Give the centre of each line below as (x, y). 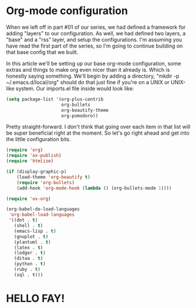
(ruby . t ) (27, 269)
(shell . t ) (28, 226)
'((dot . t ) (23, 220)
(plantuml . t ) (32, 242)
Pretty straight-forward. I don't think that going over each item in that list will (98, 127)
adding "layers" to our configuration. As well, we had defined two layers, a (96, 33)
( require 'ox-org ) (28, 199)
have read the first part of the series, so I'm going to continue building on (94, 46)
